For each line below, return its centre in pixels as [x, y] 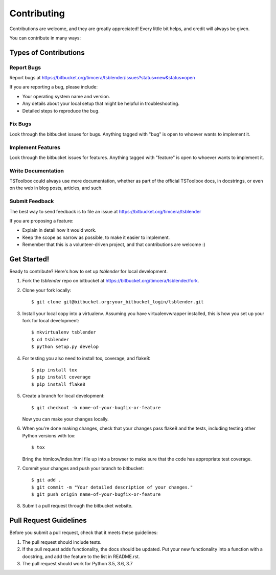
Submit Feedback [32, 201]
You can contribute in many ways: [45, 38]
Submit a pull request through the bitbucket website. [77, 506]
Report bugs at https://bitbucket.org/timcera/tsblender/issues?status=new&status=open [102, 78]
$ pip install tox [54, 370]
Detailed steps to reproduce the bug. [61, 110]
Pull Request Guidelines [48, 521]
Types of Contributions [47, 52]
